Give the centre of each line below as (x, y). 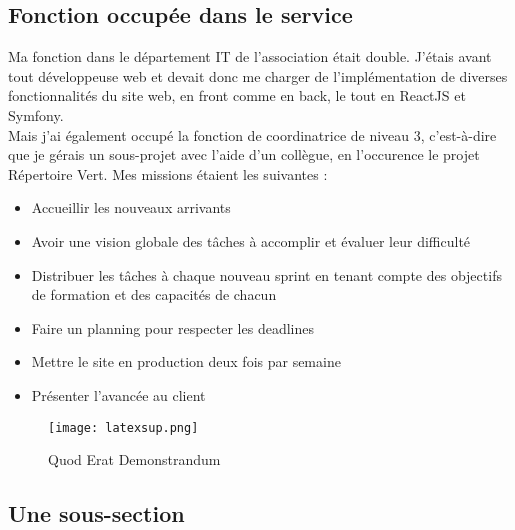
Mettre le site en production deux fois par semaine (186, 361)
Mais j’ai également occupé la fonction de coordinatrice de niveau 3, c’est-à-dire (252, 134)
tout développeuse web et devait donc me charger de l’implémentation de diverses (258, 75)
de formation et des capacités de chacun (154, 294)
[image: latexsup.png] (123, 427)
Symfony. (36, 114)
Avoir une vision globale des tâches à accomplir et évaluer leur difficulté (251, 240)
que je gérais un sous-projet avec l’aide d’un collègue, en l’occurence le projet (244, 154)
